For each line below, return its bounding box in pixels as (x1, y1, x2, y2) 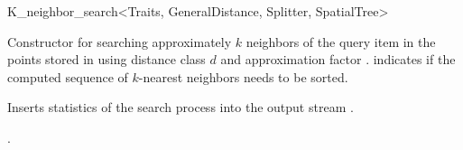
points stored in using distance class (7, 50, 206, 69)
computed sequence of (7, 67, 128, 86)
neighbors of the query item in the (245, 32, 436, 51)
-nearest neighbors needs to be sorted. (138, 67, 348, 86)
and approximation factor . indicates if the (220, 50, 456, 69)
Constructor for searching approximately (7, 32, 232, 51)
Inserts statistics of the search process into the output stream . (7, 98, 354, 117)
